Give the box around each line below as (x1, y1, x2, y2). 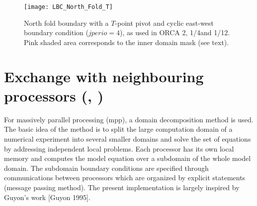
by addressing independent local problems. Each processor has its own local (4, 143, 234, 154)
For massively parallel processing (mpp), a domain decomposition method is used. (4, 114, 254, 124)
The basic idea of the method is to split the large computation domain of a (4, 124, 233, 134)
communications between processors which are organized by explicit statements (4, 172, 246, 183)
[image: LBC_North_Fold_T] (24, 3, 113, 10)
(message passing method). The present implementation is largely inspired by (4, 182, 240, 192)
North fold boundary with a (24, 17, 109, 28)
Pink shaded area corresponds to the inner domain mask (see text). (24, 37, 229, 47)
